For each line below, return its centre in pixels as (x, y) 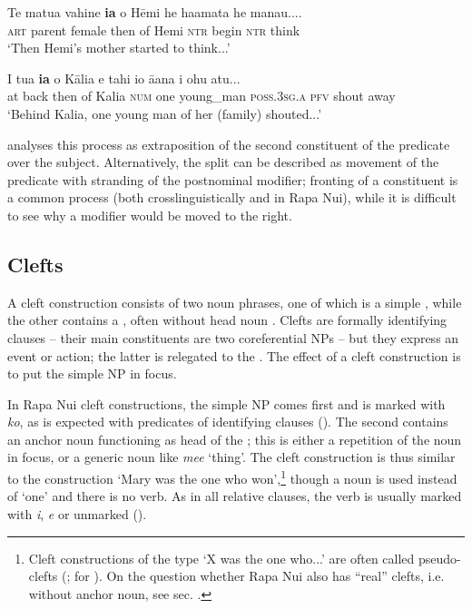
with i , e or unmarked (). (77, 513)
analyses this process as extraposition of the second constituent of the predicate (229, 144)
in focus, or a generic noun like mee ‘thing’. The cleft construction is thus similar (231, 457)
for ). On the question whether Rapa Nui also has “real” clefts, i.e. (260, 576)
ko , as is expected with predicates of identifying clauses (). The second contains (228, 422)
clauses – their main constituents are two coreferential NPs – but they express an (233, 337)
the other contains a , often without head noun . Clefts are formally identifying (227, 320)
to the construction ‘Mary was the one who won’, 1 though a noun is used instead (232, 477)
